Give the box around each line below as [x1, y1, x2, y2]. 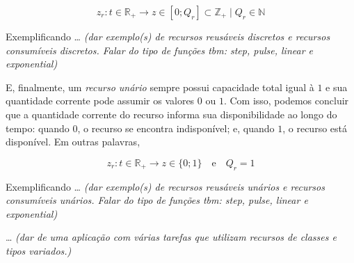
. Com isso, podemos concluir [223, 93, 349, 108]
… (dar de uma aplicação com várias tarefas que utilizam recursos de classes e [6, 230, 337, 244]
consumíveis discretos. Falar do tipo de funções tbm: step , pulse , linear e [6, 42, 314, 57]
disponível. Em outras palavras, [6, 134, 140, 149]
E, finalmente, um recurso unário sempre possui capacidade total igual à [6, 79, 314, 94]
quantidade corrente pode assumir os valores [6, 93, 195, 108]
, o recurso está [282, 120, 347, 135]
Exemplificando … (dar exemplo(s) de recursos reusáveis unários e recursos [6, 179, 325, 193]
